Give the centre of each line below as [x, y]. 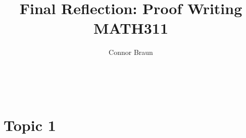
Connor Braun [131, 52]
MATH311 [131, 28]
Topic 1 [30, 125]
